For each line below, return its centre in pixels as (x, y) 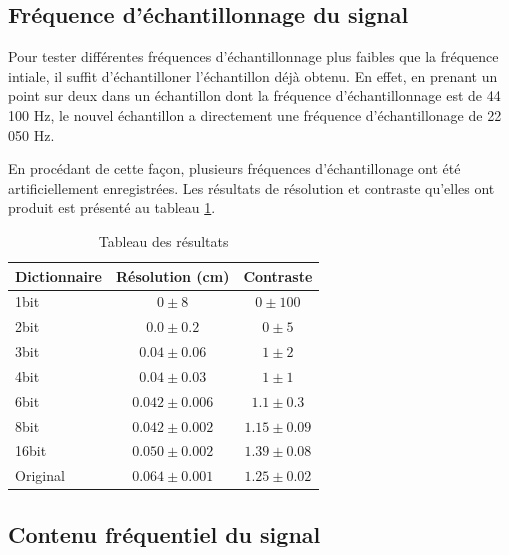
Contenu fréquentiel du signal (164, 533)
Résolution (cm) (172, 275)
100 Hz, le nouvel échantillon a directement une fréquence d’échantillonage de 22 (255, 114)
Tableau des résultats (163, 240)
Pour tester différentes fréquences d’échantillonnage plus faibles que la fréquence (253, 56)
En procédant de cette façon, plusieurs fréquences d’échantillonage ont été (234, 168)
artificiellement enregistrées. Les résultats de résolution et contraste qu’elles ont (251, 187)
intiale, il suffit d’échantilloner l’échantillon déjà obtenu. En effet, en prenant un (253, 75)
